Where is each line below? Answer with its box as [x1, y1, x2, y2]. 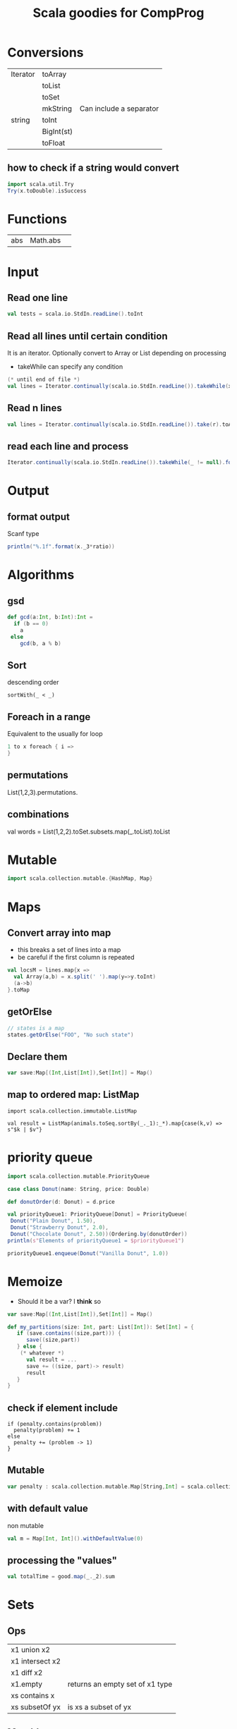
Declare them [7, 1051, 68, 1063]
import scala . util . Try [7, 181, 74, 188]
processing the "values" [7, 1554, 118, 1566]
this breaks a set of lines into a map [17, 946, 121, 954]
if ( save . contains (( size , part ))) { [16, 1330, 121, 1337]
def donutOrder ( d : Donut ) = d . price [7, 1198, 115, 1205]
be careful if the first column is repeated [17, 953, 135, 962]
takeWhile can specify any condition [17, 362, 123, 371]
